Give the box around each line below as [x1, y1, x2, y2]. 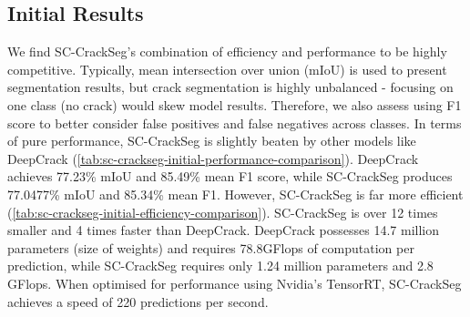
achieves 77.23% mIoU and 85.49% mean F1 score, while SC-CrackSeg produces [7, 167, 453, 186]
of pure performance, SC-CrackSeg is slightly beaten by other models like [7, 131, 416, 150]
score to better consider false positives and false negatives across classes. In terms [7, 113, 462, 132]
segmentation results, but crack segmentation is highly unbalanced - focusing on [7, 77, 454, 97]
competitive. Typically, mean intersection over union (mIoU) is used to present [7, 59, 447, 78]
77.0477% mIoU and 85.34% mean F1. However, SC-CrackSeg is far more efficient [7, 184, 464, 203]
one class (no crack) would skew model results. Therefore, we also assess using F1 [7, 95, 462, 114]
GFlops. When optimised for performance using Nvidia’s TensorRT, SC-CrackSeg [7, 273, 462, 292]
